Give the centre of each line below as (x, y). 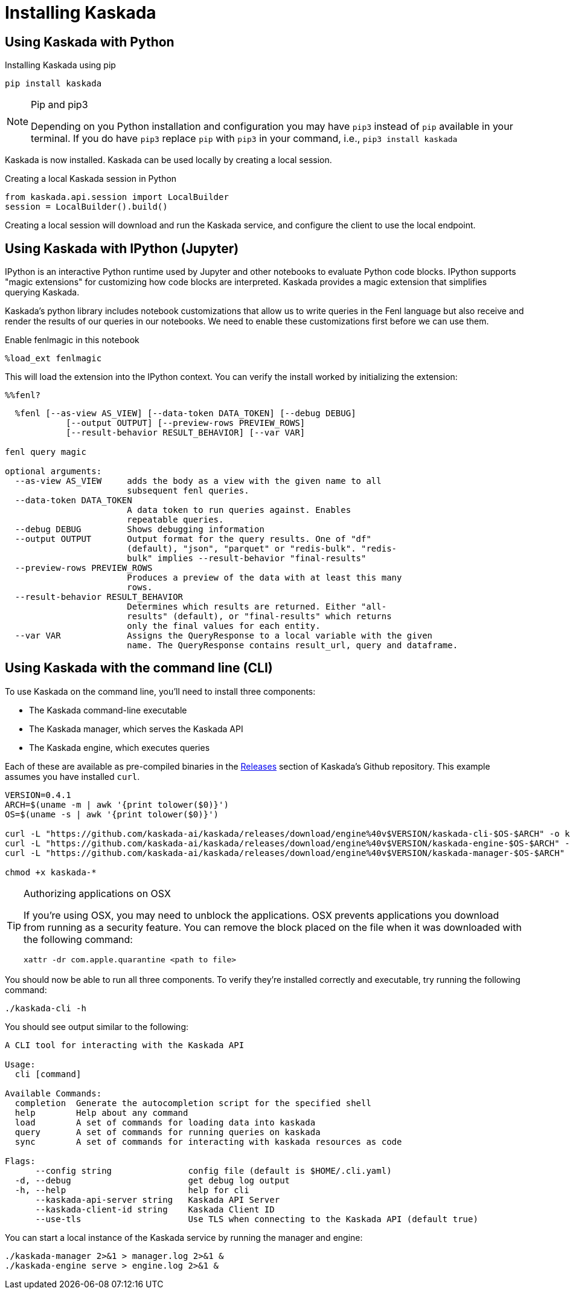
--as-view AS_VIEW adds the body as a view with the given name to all (198, 481)
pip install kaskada (53, 84)
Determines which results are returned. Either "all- (257, 607)
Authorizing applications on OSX (97, 893)
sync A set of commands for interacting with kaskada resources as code (208, 1141)
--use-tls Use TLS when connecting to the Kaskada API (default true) (257, 1219)
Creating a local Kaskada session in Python (91, 179)
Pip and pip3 (59, 105)
